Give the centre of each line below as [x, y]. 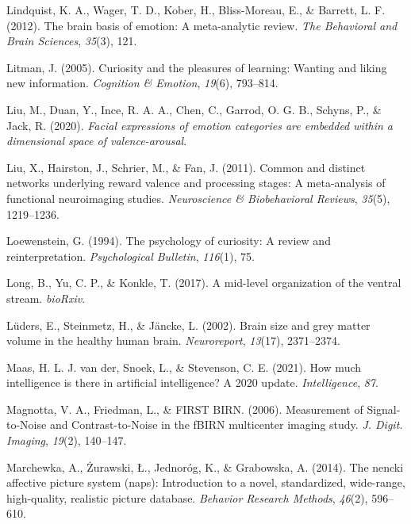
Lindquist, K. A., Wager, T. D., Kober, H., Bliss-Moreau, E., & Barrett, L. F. [196, 10]
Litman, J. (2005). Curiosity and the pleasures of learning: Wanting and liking [197, 67]
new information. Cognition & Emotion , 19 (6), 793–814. [142, 83]
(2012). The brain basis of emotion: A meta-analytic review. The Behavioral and [202, 25]
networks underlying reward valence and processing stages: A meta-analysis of [196, 183]
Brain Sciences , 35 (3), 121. [72, 41]
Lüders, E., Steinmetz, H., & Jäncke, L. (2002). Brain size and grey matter [188, 325]
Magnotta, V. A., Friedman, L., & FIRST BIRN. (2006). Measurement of [185, 409]
